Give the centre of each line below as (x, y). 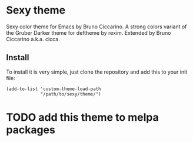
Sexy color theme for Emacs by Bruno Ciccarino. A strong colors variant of (96, 27)
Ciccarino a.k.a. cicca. (33, 39)
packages (31, 130)
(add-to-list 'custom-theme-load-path (54, 89)
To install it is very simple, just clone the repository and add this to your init (97, 72)
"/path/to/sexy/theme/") (71, 94)
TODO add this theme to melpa (82, 117)
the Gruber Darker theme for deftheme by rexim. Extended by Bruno (89, 32)
